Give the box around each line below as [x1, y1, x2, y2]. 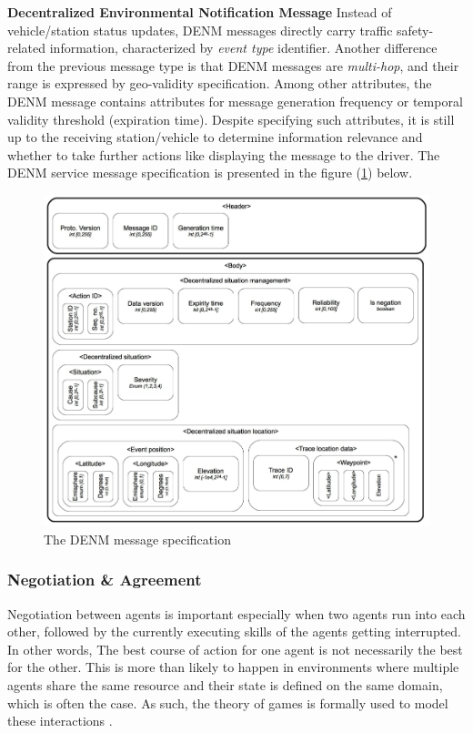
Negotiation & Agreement [7, 568, 202, 591]
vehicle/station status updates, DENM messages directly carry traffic [7, 20, 393, 39]
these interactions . [7, 711, 113, 730]
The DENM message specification [44, 529, 231, 548]
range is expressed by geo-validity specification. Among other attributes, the [7, 74, 432, 93]
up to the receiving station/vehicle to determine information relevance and [7, 127, 423, 147]
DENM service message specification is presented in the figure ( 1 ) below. [7, 163, 413, 182]
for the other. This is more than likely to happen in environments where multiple [7, 657, 459, 677]
